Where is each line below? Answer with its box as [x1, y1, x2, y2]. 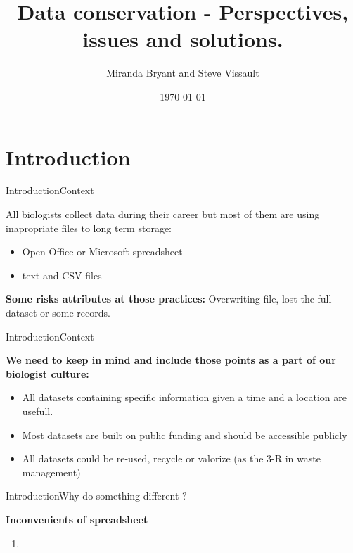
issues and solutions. [82, 25, 283, 53]
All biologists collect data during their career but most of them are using [6, 207, 320, 222]
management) [22, 464, 81, 479]
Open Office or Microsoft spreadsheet [22, 244, 183, 259]
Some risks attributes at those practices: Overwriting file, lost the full [6, 291, 332, 306]
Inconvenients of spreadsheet [6, 511, 148, 526]
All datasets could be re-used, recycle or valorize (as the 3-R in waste [22, 451, 321, 466]
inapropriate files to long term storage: [6, 220, 172, 235]
